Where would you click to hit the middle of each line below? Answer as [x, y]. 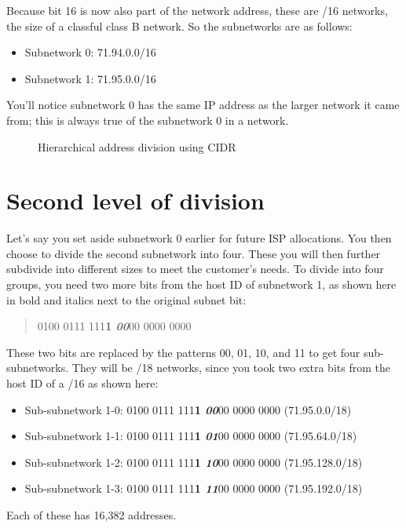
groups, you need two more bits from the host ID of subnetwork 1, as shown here [201, 284]
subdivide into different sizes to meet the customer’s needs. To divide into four [195, 269]
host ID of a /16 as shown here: [82, 383]
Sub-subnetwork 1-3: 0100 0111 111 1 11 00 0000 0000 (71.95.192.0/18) [194, 488]
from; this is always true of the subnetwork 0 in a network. [148, 120]
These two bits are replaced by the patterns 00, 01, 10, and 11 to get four [183, 352]
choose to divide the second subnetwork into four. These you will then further [194, 253]
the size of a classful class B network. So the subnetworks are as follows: [179, 25]
